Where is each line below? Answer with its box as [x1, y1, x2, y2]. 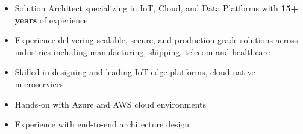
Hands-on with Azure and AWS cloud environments [14, 97, 206, 110]
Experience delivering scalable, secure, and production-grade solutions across [14, 34, 298, 46]
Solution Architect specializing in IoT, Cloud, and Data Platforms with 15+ [14, 2, 299, 14]
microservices [14, 77, 64, 90]
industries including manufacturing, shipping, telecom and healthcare [14, 45, 270, 58]
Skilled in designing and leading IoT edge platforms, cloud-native [14, 65, 255, 78]
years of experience [14, 13, 88, 26]
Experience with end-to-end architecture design [14, 118, 190, 130]
